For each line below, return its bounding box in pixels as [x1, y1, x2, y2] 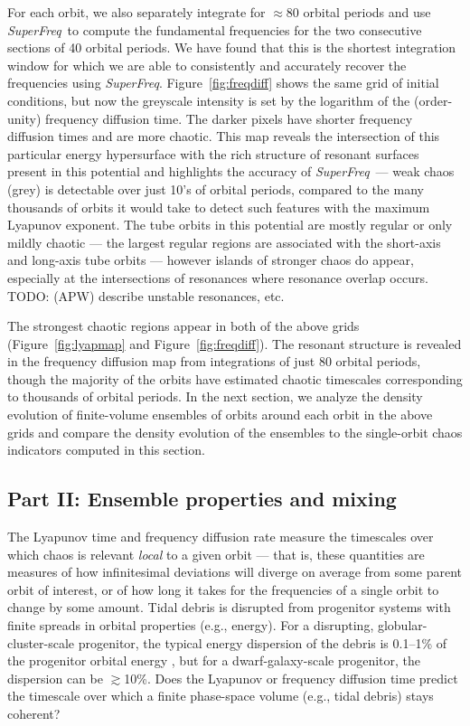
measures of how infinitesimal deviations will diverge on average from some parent [7, 562, 462, 581]
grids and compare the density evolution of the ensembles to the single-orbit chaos [7, 422, 463, 441]
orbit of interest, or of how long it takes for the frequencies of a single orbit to [7, 580, 439, 599]
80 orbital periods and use [286, 3, 431, 21]
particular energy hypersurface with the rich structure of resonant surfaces [7, 144, 419, 163]
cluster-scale [7, 633, 75, 652]
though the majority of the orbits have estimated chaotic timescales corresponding [7, 369, 463, 388]
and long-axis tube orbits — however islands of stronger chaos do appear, [7, 250, 414, 269]
